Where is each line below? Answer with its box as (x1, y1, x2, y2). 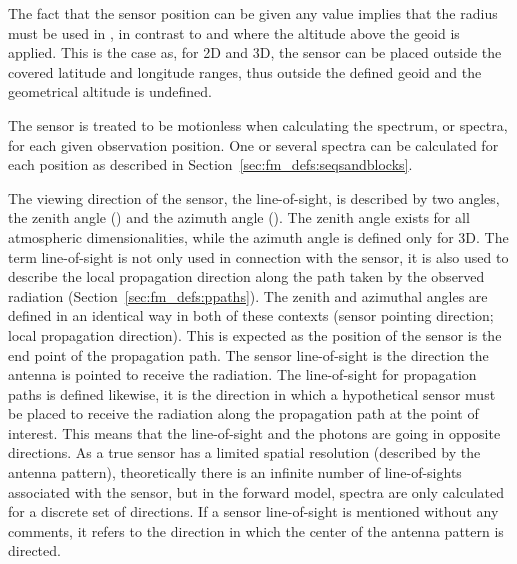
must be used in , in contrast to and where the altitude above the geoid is (8, 22, 460, 43)
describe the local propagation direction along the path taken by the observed (8, 266, 485, 287)
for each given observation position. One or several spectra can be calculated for (8, 134, 499, 155)
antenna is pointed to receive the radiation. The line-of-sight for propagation (8, 364, 477, 385)
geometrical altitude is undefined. (8, 81, 212, 102)
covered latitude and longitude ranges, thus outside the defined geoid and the (8, 61, 482, 82)
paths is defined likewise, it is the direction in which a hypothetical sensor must (8, 383, 496, 404)
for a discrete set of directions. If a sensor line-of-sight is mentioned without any (8, 501, 499, 522)
